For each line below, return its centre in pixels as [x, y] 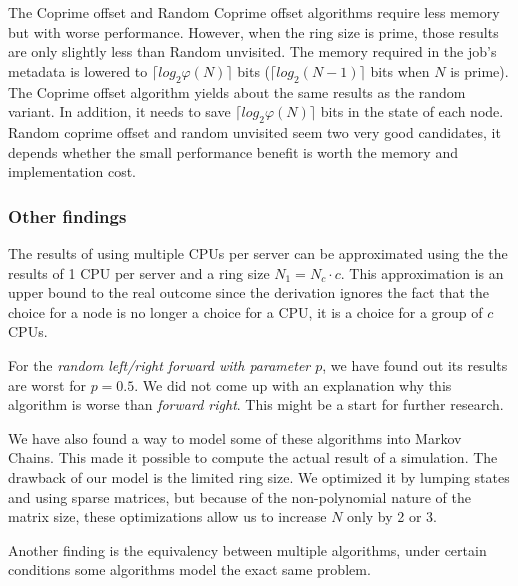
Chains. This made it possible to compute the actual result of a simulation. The [253, 457]
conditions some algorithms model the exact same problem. [189, 569]
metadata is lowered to [78, 70]
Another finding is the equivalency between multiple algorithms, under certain [247, 549]
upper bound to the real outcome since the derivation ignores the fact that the [248, 292]
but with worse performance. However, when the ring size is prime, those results [253, 31]
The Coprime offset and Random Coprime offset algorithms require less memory [254, 12]
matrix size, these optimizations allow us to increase [167, 516]
